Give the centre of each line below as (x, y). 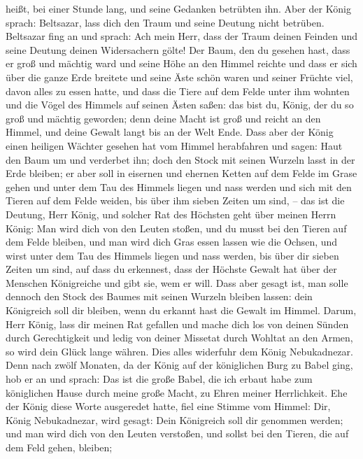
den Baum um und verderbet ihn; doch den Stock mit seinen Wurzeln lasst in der (180, 159)
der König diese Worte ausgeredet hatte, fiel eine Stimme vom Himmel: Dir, (168, 406)
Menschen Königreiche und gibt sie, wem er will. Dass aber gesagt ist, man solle (177, 282)
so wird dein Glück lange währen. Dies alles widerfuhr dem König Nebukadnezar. (179, 351)
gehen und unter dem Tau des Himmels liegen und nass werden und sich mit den (179, 186)
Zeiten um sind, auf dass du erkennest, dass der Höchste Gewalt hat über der (171, 269)
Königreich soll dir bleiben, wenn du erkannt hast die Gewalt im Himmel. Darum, (181, 310)
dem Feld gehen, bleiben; (59, 447)
